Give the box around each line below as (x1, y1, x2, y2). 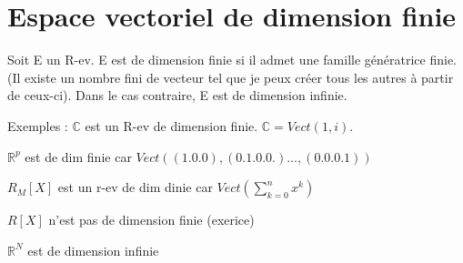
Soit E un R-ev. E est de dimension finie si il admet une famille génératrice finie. (7, 50, 457, 69)
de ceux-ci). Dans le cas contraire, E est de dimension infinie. (7, 86, 347, 105)
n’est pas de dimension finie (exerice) (48, 210, 255, 229)
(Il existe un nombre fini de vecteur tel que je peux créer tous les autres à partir (7, 67, 454, 86)
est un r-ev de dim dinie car (57, 177, 213, 197)
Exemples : (7, 116, 68, 135)
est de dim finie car (25, 147, 132, 166)
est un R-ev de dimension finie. (85, 116, 258, 135)
